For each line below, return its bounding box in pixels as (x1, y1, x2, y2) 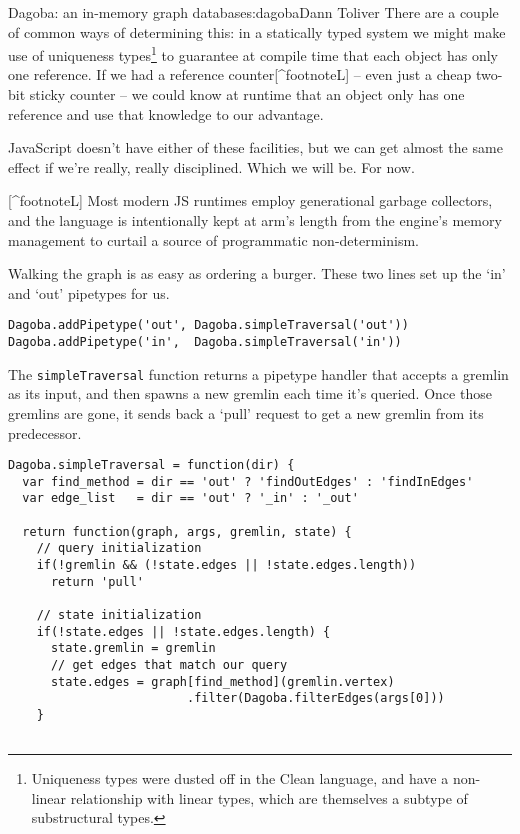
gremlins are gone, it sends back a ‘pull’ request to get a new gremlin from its (8, 402, 484, 423)
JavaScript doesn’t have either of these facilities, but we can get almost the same (8, 137, 503, 158)
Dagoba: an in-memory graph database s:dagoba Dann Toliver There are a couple (8, 2, 499, 22)
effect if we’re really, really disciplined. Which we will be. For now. (8, 156, 415, 177)
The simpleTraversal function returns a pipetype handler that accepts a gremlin (8, 363, 509, 384)
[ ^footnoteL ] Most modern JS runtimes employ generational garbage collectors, (8, 190, 493, 211)
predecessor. (8, 422, 82, 443)
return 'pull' (50, 574, 145, 589)
